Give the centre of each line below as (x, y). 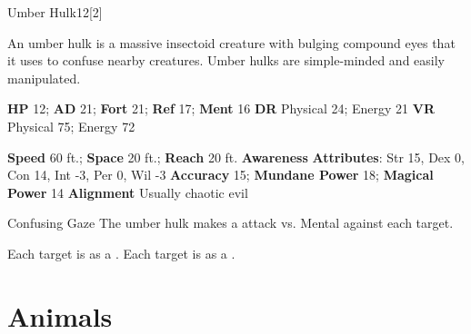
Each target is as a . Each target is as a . (121, 253)
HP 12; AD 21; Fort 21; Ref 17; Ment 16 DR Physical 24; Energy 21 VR (221, 108)
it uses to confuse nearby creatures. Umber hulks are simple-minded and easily (226, 60)
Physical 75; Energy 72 (71, 126)
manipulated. (44, 78)
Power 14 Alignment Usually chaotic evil (128, 192)
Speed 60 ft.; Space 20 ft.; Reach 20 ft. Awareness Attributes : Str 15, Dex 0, (236, 157)
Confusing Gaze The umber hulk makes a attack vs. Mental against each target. (230, 223)
